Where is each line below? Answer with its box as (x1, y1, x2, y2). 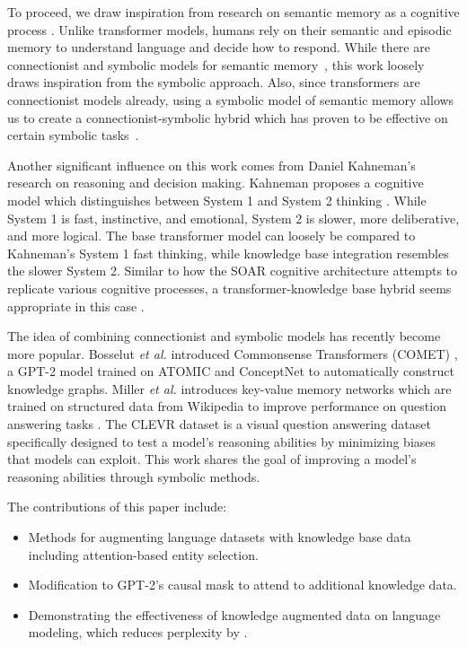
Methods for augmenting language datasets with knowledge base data (28, 528, 411, 546)
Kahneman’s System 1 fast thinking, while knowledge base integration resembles (7, 243, 449, 262)
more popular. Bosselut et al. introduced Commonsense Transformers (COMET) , (7, 344, 458, 363)
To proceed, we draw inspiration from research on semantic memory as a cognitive (7, 3, 460, 21)
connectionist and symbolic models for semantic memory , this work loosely (7, 55, 425, 74)
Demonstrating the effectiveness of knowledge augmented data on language (28, 605, 441, 624)
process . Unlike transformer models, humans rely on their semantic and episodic (7, 20, 452, 39)
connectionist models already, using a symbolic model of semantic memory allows (7, 90, 454, 109)
